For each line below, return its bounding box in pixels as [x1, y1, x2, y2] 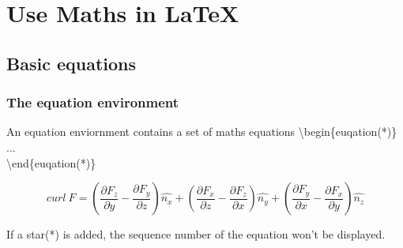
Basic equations [6, 51, 137, 75]
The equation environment [6, 92, 179, 112]
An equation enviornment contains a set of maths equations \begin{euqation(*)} [6, 123, 397, 140]
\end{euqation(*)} [6, 154, 96, 171]
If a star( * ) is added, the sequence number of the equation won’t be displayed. [6, 226, 386, 242]
